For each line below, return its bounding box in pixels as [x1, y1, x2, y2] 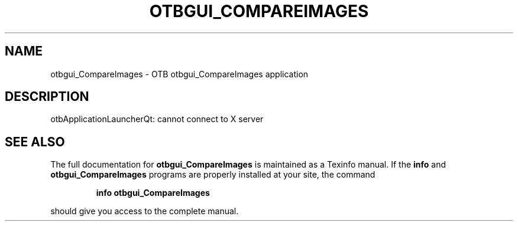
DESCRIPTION [5, 89, 89, 104]
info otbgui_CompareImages [96, 188, 210, 198]
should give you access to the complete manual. [50, 206, 239, 217]
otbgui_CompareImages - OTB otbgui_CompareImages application [50, 68, 309, 79]
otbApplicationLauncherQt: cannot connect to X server [50, 114, 264, 125]
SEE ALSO [5, 134, 65, 149]
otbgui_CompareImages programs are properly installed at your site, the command [50, 169, 375, 180]
